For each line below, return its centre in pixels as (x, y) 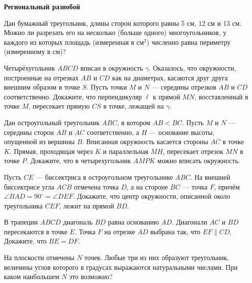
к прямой (166, 96)
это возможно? (91, 276)
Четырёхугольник (29, 67)
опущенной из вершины (39, 141)
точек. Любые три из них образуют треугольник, (157, 257)
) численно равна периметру (189, 42)
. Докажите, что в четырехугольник (78, 160)
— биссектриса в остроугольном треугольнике (104, 177)
